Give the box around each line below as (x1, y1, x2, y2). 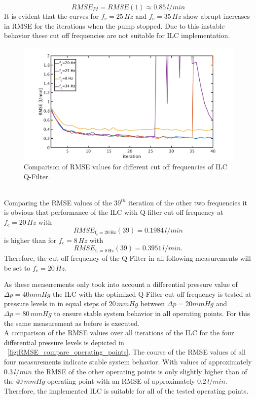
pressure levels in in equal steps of (4, 298, 107, 309)
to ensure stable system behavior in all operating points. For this (54, 308, 250, 318)
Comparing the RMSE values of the (4, 197, 112, 207)
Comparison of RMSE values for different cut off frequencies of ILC (24, 161, 227, 172)
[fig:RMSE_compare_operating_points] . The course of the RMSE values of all (7, 347, 246, 357)
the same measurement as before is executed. (4, 318, 140, 328)
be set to (4, 262, 31, 273)
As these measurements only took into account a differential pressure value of (4, 279, 238, 289)
